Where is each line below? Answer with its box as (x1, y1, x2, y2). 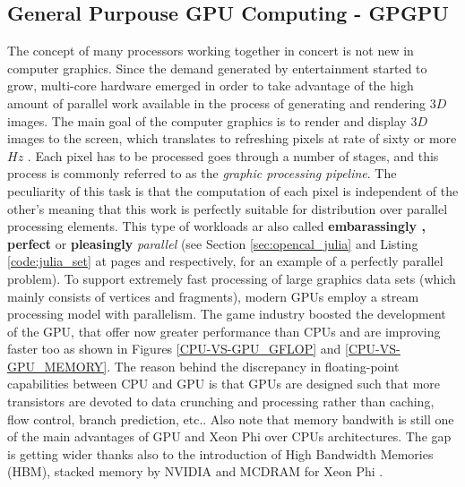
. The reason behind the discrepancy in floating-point (107, 356, 400, 375)
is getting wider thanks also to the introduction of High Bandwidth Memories (7, 444, 434, 463)
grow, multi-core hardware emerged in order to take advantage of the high (7, 76, 414, 95)
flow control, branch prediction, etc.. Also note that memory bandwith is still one (7, 409, 454, 428)
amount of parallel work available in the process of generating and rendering (7, 93, 426, 112)
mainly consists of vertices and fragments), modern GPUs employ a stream (7, 286, 419, 305)
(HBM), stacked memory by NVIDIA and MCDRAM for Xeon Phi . (7, 462, 383, 481)
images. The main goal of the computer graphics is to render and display (7, 111, 407, 130)
